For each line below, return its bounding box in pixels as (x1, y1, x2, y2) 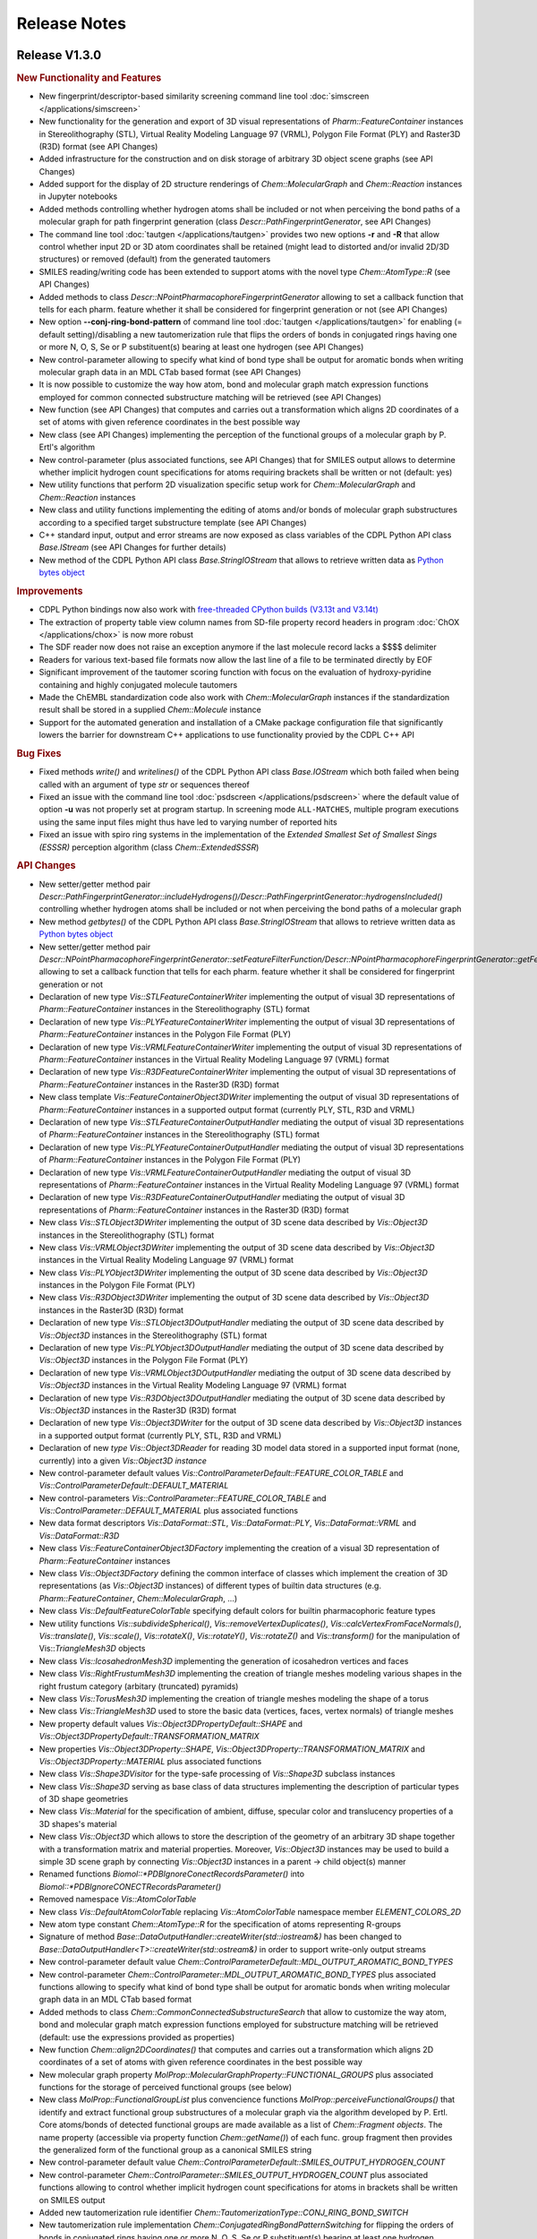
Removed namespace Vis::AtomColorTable (38, 1894, 197, 1905)
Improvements (16, 585, 83, 597)
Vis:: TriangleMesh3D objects (38, 1643, 146, 1654)
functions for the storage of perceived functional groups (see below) (38, 2082, 293, 2093)
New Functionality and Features (16, 72, 162, 84)
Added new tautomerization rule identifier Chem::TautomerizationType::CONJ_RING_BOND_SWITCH (38, 2207, 409, 2218)
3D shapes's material (38, 1818, 117, 1829)
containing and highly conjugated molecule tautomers (38, 679, 238, 690)
